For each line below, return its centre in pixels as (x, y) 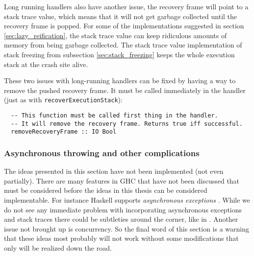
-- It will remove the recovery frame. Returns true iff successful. (127, 124)
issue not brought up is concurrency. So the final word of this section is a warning (127, 228)
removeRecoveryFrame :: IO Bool (64, 132)
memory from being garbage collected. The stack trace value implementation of (123, 45)
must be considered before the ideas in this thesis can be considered (106, 190)
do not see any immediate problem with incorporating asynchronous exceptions (123, 209)
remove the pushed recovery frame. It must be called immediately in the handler (125, 90)
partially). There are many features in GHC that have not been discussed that (122, 180)
